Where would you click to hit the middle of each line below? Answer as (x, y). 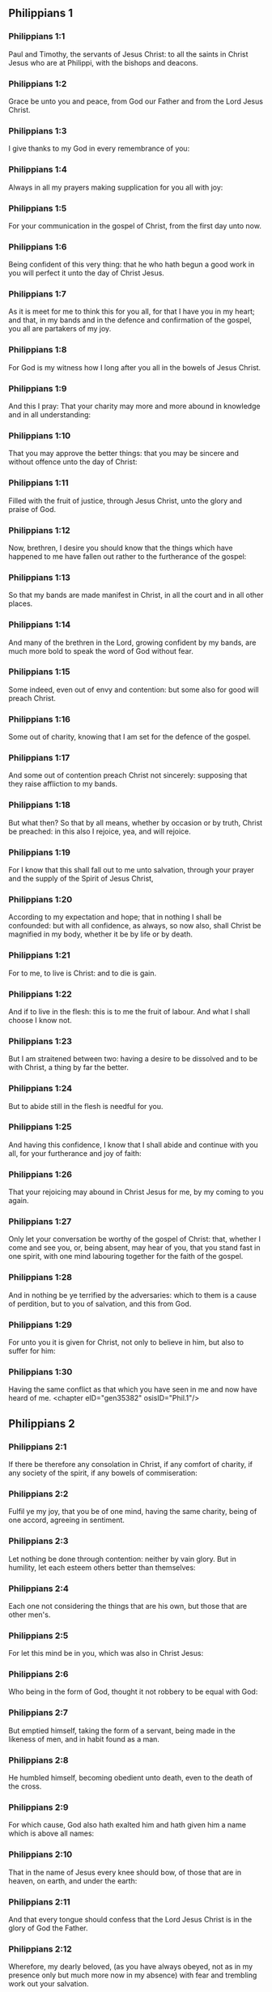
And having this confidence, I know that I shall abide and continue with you (134, 1145)
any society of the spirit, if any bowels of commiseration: (103, 1473)
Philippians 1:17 (39, 758)
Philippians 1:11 (38, 483)
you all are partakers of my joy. (60, 329)
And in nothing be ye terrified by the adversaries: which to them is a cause (133, 1295)
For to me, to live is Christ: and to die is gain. (83, 973)
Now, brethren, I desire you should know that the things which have (121, 548)
